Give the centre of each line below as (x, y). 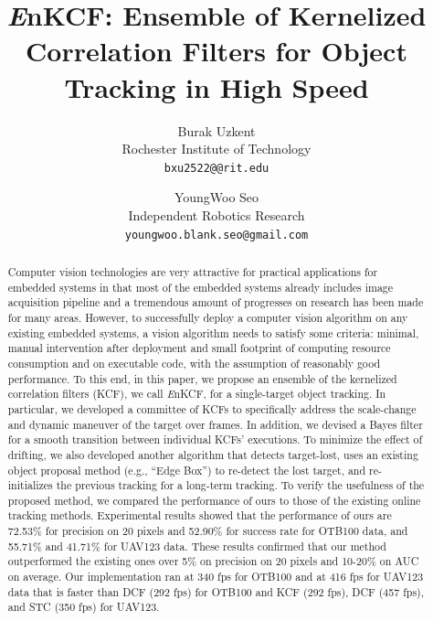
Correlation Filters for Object (216, 51)
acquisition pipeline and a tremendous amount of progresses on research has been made (216, 302)
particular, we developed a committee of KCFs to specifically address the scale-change (212, 408)
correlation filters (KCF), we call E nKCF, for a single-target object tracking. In (197, 394)
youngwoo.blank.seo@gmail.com (216, 235)
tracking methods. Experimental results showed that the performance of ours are (200, 515)
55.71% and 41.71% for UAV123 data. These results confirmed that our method (197, 546)
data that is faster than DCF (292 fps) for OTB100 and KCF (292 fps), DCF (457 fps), (216, 591)
